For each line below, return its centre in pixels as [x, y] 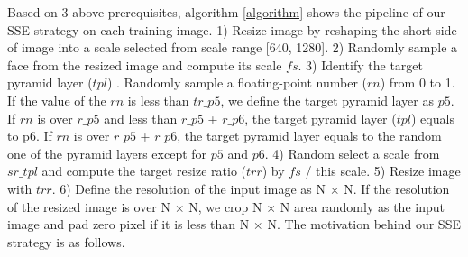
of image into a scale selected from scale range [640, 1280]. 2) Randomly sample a [233, 47]
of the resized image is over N [89, 206]
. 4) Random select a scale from [352, 153]
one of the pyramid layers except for [107, 153]
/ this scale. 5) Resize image [383, 171]
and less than [141, 118]
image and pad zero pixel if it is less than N [128, 224]
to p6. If [30, 136]
